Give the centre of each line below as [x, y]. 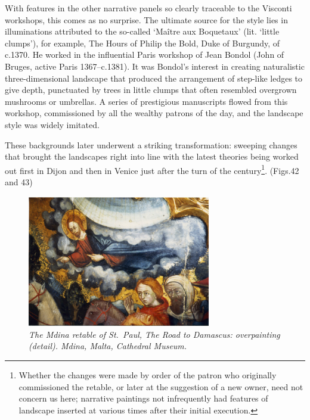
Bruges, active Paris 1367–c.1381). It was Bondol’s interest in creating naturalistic [155, 66]
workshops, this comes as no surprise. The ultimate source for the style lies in [146, 19]
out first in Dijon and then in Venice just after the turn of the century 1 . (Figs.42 [152, 169]
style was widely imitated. [52, 124]
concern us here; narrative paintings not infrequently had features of [143, 398]
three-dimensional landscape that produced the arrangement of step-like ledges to [154, 78]
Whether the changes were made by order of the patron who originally [148, 374]
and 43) [19, 181]
